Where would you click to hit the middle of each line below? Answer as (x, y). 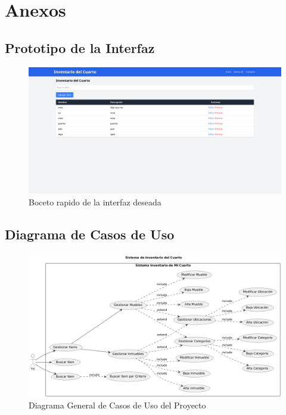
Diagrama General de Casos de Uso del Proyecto (117, 405)
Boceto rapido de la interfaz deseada (95, 202)
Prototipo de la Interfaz (80, 47)
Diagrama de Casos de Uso (90, 234)
